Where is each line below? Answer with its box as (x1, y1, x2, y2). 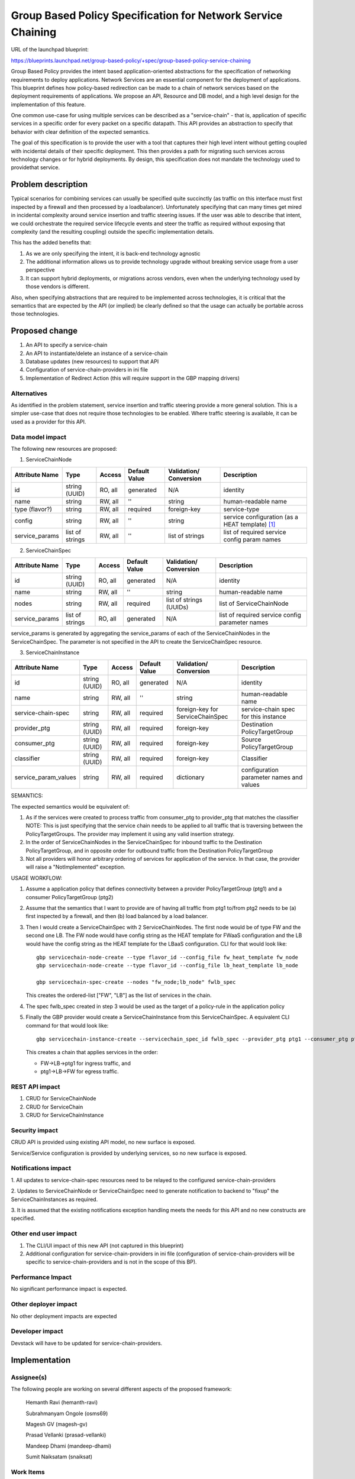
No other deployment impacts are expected (11, 1312, 117, 1319)
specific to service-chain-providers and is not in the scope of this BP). (25, 1258, 198, 1265)
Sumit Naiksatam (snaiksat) (25, 1453, 93, 1461)
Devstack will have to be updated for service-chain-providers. (11, 1339, 163, 1346)
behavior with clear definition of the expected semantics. (11, 128, 150, 135)
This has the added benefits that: (11, 239, 92, 246)
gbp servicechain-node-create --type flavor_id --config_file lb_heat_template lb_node (36, 962, 299, 969)
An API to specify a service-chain (25, 341, 108, 348)
